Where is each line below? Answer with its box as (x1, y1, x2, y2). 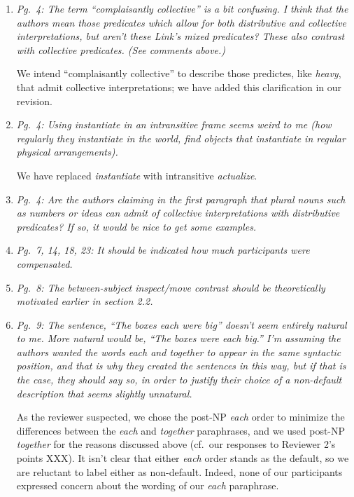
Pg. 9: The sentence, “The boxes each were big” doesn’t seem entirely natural (16, 317, 347, 332)
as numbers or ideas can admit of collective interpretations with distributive (16, 205, 340, 220)
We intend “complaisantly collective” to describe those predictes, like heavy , (16, 66, 341, 81)
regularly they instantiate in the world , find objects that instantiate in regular (16, 130, 346, 145)
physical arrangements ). (16, 144, 118, 159)
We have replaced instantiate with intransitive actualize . (16, 168, 257, 182)
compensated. (16, 256, 73, 271)
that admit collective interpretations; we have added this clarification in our (16, 79, 342, 94)
